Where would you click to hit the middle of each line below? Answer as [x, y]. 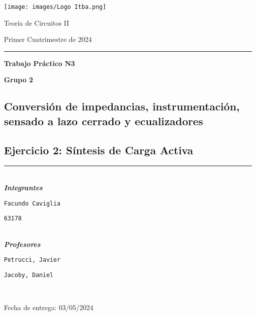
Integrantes [23, 187]
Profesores [22, 244]
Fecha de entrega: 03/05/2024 [49, 307]
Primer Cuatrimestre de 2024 [48, 39]
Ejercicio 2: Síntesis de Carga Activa [99, 150]
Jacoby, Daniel [29, 275]
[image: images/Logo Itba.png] [55, 7]
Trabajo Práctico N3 [40, 63]
